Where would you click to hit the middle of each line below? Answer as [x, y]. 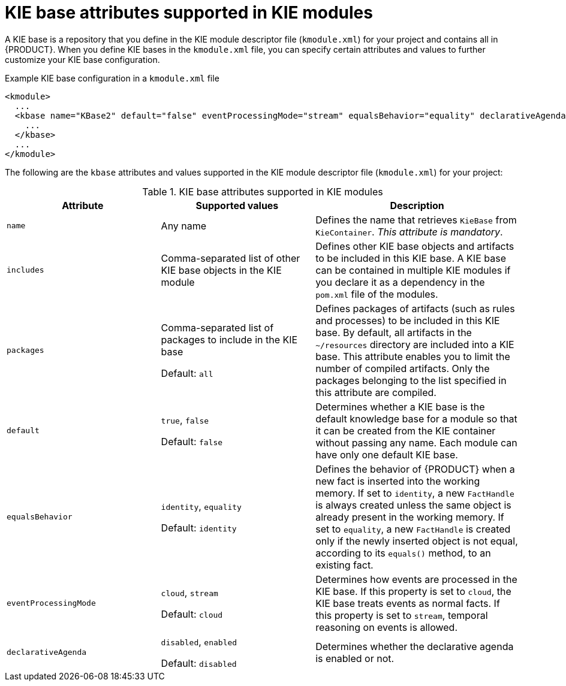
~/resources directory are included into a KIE [415, 344]
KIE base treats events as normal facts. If [408, 603]
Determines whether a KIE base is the [400, 407]
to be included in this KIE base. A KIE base [411, 258]
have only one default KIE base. [387, 454]
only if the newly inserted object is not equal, [417, 541]
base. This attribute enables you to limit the [413, 356]
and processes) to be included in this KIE [408, 320]
